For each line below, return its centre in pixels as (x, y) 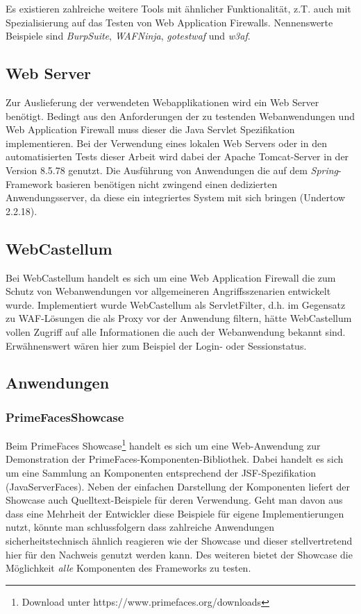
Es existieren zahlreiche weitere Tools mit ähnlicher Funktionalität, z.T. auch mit (178, 8)
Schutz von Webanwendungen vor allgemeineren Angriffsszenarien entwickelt (168, 291)
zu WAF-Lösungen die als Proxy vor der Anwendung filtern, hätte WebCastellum (179, 318)
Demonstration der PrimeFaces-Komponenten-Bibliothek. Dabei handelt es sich (175, 459)
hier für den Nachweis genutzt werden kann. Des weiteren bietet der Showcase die (179, 554)
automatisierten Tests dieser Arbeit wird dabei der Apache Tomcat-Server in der (177, 156)
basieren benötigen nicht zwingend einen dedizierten (167, 184)
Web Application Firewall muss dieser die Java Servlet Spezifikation (150, 129)
